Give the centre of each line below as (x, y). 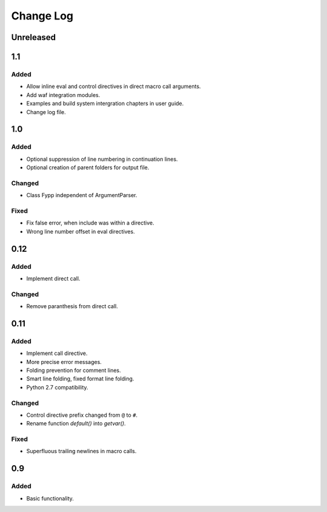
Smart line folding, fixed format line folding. (80, 379)
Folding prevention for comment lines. (74, 370)
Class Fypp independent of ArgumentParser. (82, 195)
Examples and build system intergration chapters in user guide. (105, 104)
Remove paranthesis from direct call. (72, 306)
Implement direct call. (53, 278)
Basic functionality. (50, 498)
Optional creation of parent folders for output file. (88, 167)
